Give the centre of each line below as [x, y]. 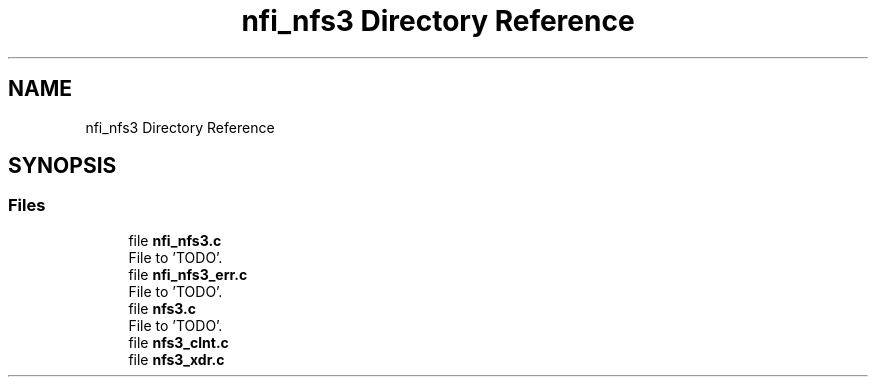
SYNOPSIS [62, 166]
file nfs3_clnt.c [178, 342]
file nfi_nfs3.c [175, 240]
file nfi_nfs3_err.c [188, 274]
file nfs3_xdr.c [176, 359]
